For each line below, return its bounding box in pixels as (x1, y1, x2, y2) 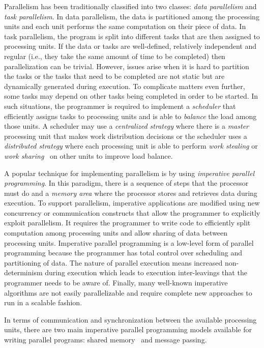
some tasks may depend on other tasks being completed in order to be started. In (4, 91, 258, 101)
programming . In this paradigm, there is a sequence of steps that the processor (4, 178, 249, 188)
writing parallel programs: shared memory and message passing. (4, 334, 207, 344)
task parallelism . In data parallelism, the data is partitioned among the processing (4, 11, 259, 21)
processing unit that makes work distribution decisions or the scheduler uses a (4, 130, 247, 141)
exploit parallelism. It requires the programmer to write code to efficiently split (4, 217, 251, 228)
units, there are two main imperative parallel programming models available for (4, 324, 252, 335)
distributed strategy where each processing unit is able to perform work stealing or (4, 140, 258, 151)
